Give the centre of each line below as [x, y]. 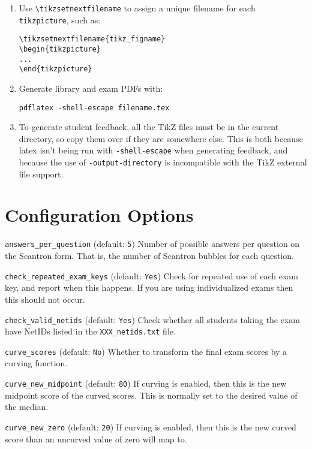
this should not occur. [45, 299]
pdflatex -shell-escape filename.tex [94, 108]
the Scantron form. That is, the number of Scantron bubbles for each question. [149, 256]
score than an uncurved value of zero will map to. [96, 439]
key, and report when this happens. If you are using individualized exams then [149, 287]
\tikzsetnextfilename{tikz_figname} [92, 39]
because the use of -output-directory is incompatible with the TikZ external [163, 162]
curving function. [36, 363]
